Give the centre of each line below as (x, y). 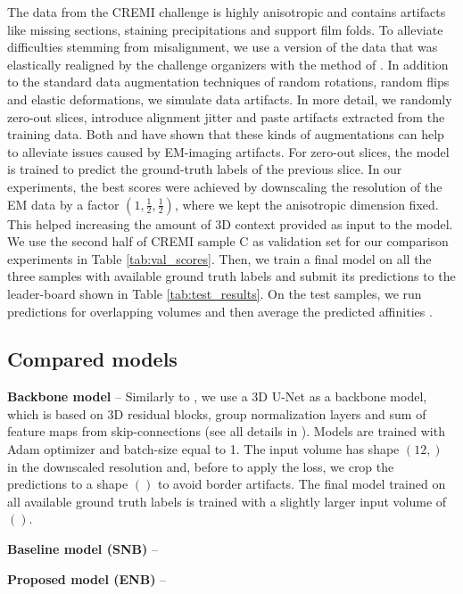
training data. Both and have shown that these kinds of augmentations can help (226, 134)
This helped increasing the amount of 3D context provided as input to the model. (230, 223)
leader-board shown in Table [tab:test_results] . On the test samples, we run (215, 293)
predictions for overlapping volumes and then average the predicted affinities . (220, 311)
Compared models (92, 359)
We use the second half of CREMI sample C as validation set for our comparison (228, 241)
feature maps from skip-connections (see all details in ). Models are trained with (226, 431)
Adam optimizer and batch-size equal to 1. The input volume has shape (203, 449)
